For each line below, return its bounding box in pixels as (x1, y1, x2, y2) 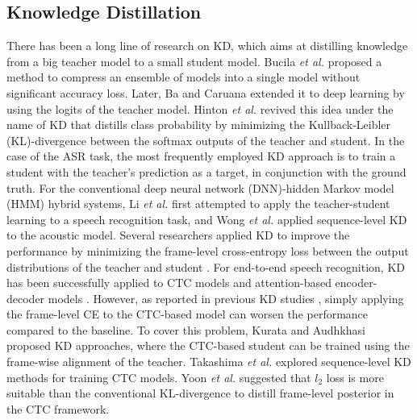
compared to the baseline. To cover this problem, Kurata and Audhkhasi (6, 321, 365, 338)
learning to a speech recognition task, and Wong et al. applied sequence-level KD (6, 210, 407, 227)
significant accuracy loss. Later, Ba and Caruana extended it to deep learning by (6, 84, 405, 101)
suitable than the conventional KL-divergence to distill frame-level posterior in (6, 385, 394, 401)
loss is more (326, 368, 384, 385)
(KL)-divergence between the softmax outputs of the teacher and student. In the (6, 131, 405, 148)
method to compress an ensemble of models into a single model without (6, 69, 361, 85)
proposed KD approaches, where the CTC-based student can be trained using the (6, 337, 410, 354)
